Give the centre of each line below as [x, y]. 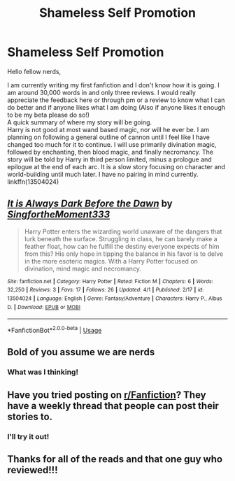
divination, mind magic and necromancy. [83, 268]
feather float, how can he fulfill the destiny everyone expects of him [122, 246]
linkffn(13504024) [33, 181]
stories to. [30, 416]
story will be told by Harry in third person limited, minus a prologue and [109, 159]
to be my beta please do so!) [48, 115]
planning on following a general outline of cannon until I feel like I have [108, 137]
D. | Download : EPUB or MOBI [44, 307]
